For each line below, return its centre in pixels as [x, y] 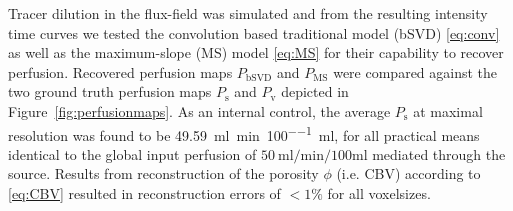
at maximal [448, 110]
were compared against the [415, 71]
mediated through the [439, 153]
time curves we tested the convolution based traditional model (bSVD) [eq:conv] [254, 32]
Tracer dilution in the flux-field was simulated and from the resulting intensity [248, 13]
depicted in [315, 91]
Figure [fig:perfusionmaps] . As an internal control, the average [199, 110]
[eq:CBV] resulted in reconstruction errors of [144, 193]
